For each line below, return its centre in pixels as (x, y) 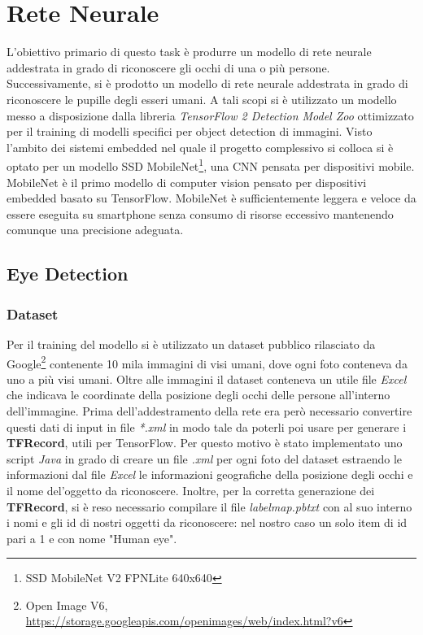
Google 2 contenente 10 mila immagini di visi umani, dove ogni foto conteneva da (207, 362)
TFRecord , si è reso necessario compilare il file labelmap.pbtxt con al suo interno (209, 506)
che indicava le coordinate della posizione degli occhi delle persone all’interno (198, 395)
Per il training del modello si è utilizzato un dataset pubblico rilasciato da (191, 344)
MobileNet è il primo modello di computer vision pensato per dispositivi (187, 182)
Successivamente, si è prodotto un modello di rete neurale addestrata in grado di (207, 83)
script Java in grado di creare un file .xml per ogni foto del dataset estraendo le (205, 458)
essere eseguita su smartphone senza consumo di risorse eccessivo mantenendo (200, 213)
